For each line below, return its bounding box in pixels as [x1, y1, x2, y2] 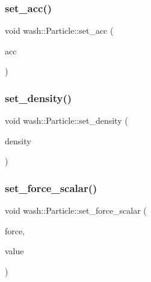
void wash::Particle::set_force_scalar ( [5, 204, 147, 217]
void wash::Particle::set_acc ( [5, 24, 114, 37]
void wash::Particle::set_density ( [5, 114, 128, 127]
